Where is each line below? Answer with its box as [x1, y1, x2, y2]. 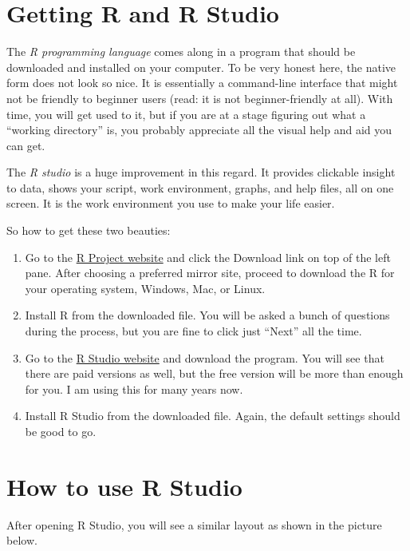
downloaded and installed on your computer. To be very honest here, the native [6, 58, 396, 75]
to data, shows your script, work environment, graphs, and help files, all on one [6, 179, 394, 196]
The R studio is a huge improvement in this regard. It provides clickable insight [6, 164, 396, 180]
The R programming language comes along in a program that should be [6, 43, 356, 60]
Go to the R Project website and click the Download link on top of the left [25, 248, 391, 265]
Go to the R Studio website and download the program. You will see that [25, 349, 384, 366]
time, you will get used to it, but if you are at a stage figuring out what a [6, 105, 366, 122]
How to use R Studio [6, 470, 242, 502]
